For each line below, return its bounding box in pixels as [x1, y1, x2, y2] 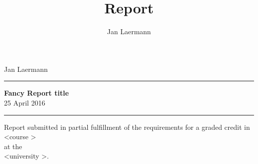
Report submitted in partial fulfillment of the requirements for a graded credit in [4, 121, 250, 132]
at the [4, 141, 22, 151]
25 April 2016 [4, 97, 45, 108]
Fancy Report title [4, 88, 69, 98]
